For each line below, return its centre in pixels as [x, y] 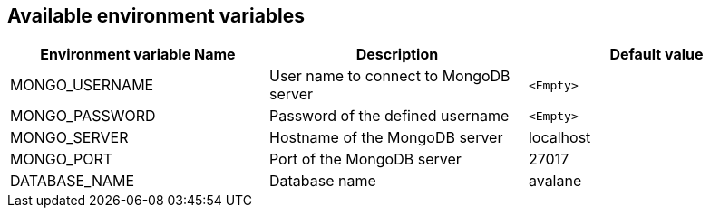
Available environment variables [156, 16]
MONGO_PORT [62, 159]
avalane [555, 181]
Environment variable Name [138, 55]
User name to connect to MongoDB [389, 76]
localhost [559, 138]
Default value [657, 55]
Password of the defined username [389, 116]
